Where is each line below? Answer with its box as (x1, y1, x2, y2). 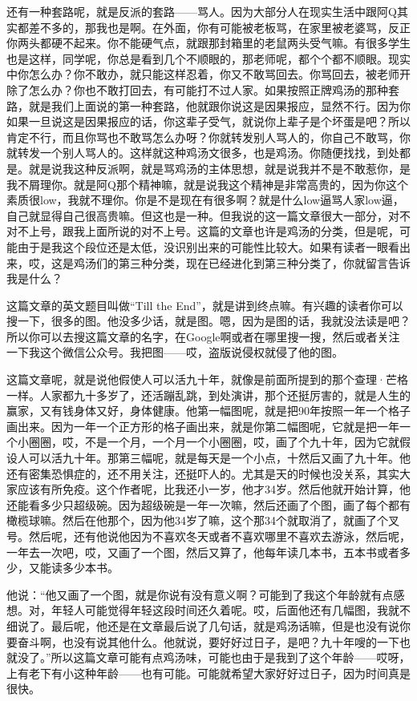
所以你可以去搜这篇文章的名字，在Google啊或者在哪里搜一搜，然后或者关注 (6, 328, 400, 344)
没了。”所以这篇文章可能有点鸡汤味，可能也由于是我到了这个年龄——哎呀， (17, 649, 411, 666)
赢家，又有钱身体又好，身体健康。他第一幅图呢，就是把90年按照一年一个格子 (6, 402, 411, 419)
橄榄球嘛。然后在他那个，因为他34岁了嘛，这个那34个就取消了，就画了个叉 (6, 512, 399, 529)
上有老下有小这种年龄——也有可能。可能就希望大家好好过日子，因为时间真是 (6, 664, 411, 681)
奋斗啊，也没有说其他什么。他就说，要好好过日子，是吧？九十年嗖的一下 (17, 633, 399, 650)
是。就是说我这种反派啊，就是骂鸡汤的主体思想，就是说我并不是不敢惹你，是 (6, 159, 411, 176)
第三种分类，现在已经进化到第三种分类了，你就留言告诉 (118, 254, 411, 271)
